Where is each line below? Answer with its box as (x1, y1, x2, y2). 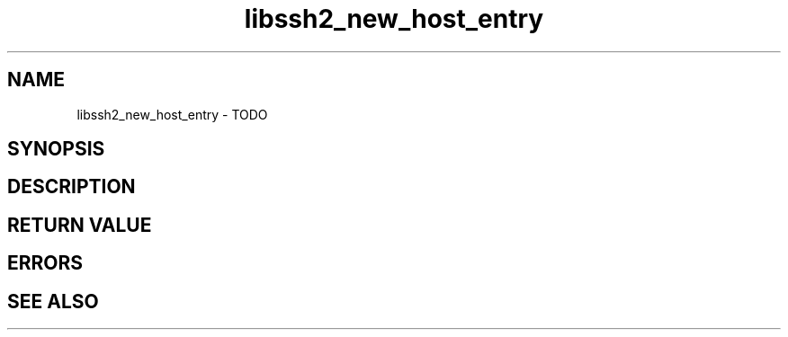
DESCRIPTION (7, 175, 136, 199)
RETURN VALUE (7, 213, 152, 236)
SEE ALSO (7, 289, 99, 313)
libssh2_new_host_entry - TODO (76, 106, 268, 122)
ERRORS (7, 252, 84, 275)
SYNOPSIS (7, 137, 105, 161)
